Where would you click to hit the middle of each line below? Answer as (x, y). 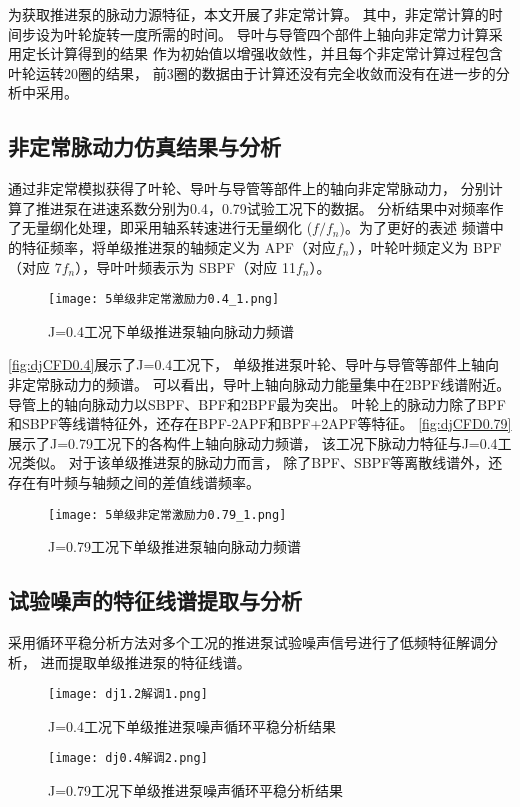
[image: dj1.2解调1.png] (128, 694)
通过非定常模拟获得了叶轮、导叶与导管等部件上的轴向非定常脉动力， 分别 (248, 188)
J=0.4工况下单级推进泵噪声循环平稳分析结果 (192, 725)
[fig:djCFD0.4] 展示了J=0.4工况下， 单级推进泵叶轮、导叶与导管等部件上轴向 (254, 364)
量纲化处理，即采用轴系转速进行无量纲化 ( (174, 227)
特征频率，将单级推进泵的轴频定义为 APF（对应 (178, 246)
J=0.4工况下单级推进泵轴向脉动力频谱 (171, 330)
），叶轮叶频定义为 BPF (425, 246)
